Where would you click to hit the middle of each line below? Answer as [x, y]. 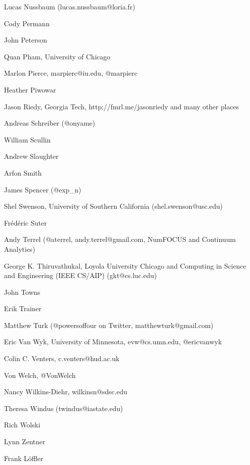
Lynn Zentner [25, 442]
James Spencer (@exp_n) [43, 189]
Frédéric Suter [25, 222]
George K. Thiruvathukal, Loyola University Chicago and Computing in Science [125, 265]
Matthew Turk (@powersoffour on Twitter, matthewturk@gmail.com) [109, 325]
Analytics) [20, 249]
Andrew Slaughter [31, 156]
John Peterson [26, 40]
